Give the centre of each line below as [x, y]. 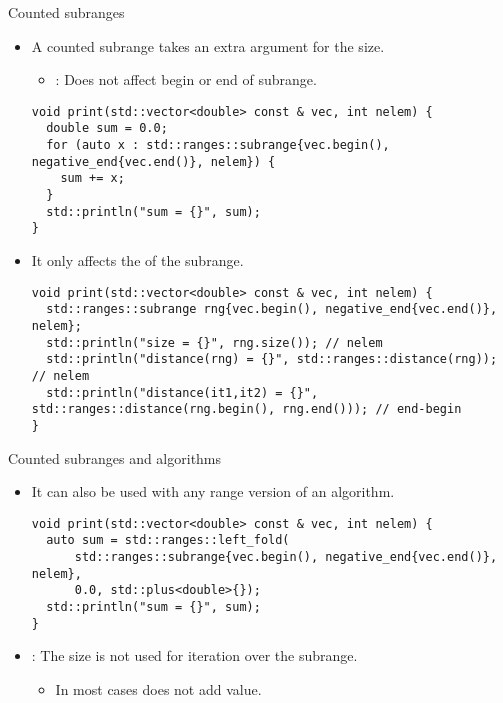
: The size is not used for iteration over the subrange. [194, 655]
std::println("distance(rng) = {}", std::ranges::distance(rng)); [272, 359]
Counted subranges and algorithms [115, 457]
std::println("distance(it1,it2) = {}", [182, 392]
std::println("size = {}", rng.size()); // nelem [214, 342]
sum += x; [92, 178]
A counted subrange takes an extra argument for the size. [208, 45]
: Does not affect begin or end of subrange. [186, 79]
